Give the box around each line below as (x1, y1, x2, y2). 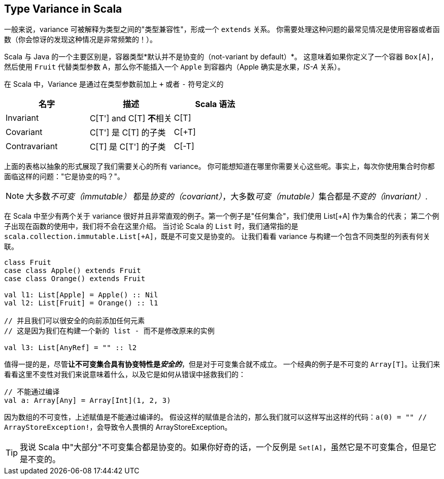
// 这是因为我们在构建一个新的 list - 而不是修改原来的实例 (4, 327, 215, 335)
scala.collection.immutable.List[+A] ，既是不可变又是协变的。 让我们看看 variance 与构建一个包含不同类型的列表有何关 (4, 232, 430, 241)
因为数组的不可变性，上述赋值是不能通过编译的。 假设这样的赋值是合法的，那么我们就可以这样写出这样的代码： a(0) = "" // (4, 413, 427, 422)
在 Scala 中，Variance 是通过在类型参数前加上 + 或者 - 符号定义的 (4, 80, 224, 89)
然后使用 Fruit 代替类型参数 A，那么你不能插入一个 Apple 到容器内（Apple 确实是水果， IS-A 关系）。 (4, 62, 345, 72)
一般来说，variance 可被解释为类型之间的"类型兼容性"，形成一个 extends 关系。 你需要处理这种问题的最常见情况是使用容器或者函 (4, 25, 440, 34)
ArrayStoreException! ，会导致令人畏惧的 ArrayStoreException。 (4, 423, 232, 432)
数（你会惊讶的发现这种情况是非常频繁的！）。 (4, 35, 157, 44)
